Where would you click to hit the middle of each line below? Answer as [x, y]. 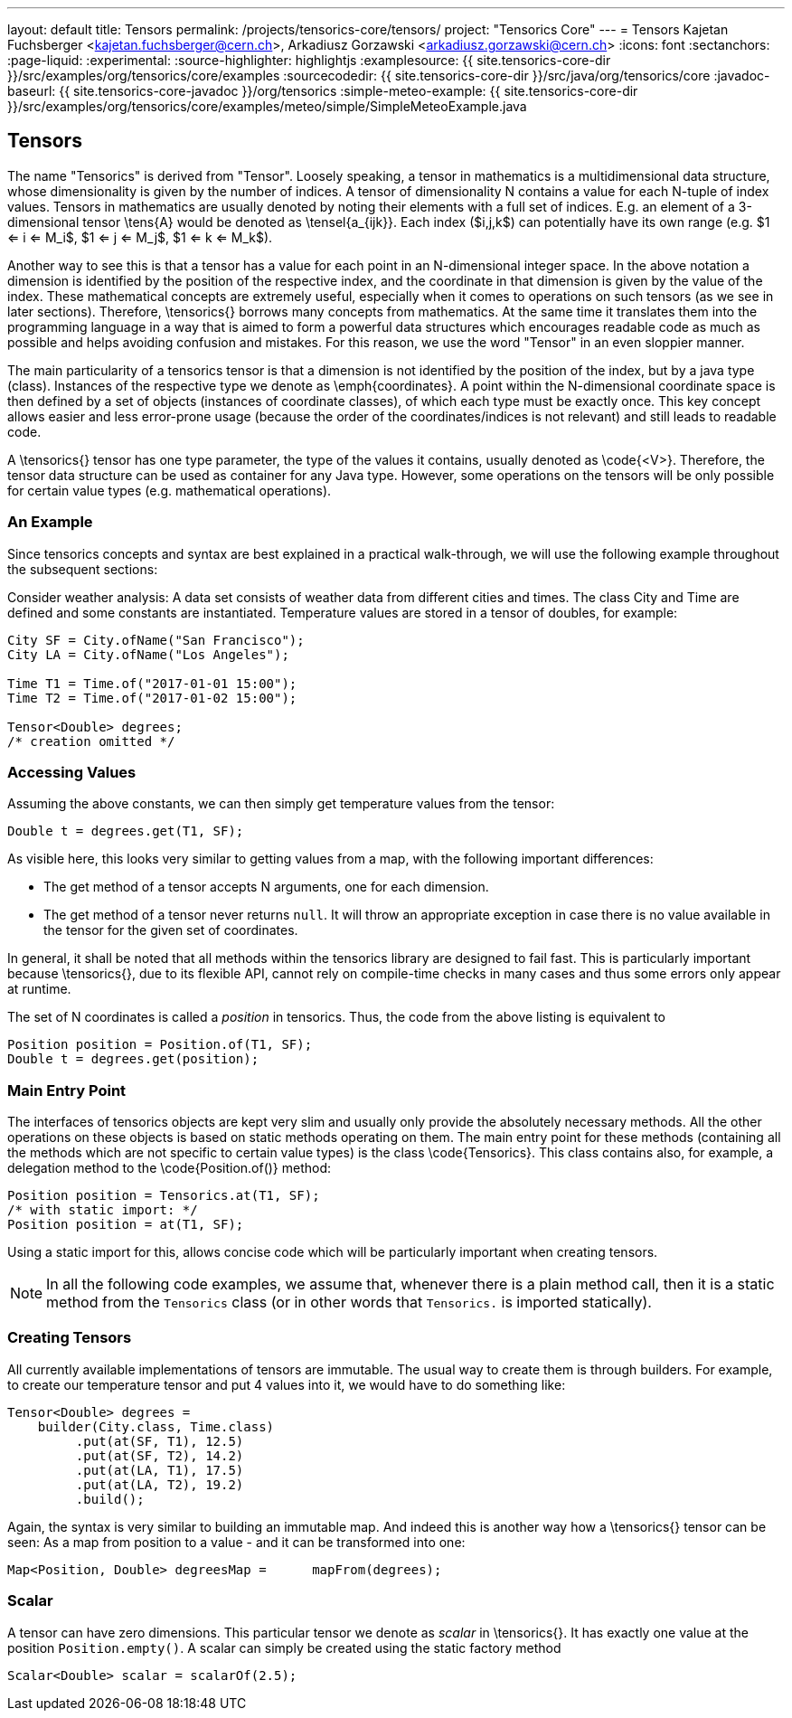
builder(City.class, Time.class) [156, 1426]
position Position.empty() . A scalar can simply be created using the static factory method [284, 1647]
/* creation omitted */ [91, 741]
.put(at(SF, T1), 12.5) [160, 1441]
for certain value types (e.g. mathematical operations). [170, 490]
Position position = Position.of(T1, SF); [160, 1045]
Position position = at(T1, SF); [126, 1225]
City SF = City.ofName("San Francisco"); [156, 640]
